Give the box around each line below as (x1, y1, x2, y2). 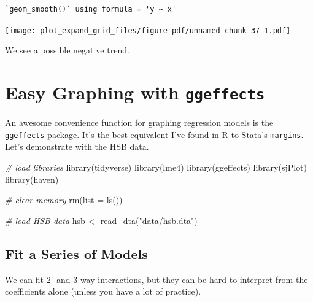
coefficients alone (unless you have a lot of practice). (5, 285, 201, 298)
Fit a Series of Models (5, 244, 148, 263)
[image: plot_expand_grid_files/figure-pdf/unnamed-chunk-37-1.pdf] (5, 26, 291, 35)
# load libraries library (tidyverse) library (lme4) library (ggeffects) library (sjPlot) (5, 160, 307, 173)
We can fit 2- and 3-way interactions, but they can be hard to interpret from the (5, 273, 308, 285)
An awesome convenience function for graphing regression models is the (5, 116, 274, 129)
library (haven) (5, 172, 59, 185)
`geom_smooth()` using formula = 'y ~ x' (5, 5, 177, 14)
